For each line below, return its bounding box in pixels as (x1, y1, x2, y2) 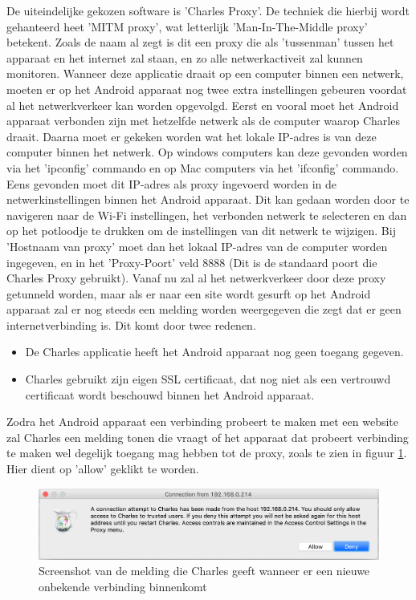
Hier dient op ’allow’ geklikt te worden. (6, 460, 199, 477)
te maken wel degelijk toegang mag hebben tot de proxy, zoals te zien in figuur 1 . (6, 444, 407, 461)
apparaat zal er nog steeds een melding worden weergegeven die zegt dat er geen (6, 301, 402, 318)
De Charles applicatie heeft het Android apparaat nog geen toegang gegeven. (25, 343, 404, 360)
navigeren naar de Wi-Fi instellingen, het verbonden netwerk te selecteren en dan (6, 206, 407, 223)
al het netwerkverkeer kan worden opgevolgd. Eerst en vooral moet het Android (6, 96, 399, 113)
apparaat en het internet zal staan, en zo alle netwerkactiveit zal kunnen (6, 49, 363, 66)
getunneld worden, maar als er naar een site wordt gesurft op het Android (6, 285, 371, 302)
